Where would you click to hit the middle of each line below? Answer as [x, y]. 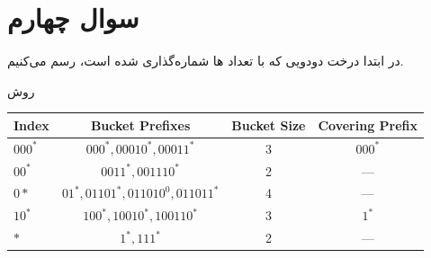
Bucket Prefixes [140, 125]
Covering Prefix [368, 125]
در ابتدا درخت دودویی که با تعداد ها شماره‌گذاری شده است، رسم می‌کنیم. [206, 61]
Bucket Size [269, 125]
